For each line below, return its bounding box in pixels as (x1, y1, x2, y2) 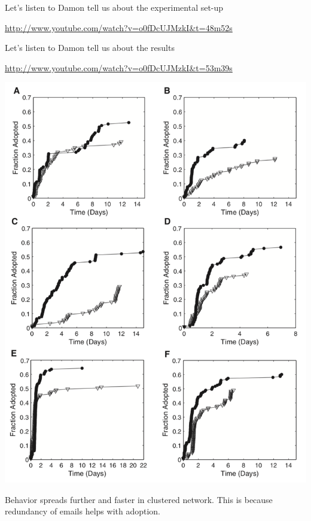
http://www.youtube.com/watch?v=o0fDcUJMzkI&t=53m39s (5, 61, 233, 74)
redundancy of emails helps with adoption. (5, 505, 161, 517)
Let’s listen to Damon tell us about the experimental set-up (5, 1, 224, 13)
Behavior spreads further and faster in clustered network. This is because (5, 493, 273, 505)
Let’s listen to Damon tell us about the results (5, 41, 175, 54)
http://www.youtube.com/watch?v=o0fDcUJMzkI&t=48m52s (5, 21, 233, 34)
